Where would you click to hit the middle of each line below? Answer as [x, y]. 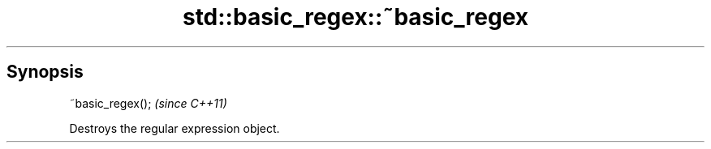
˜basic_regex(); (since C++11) [148, 103]
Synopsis [45, 72]
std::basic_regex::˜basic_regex [355, 17]
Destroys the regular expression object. [175, 128]
